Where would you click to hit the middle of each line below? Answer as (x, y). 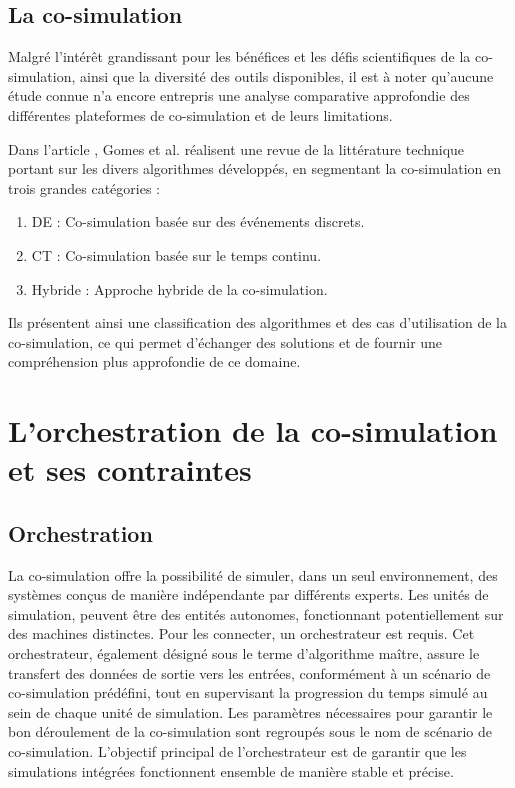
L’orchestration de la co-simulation (253, 430)
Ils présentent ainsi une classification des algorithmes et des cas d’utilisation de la (257, 322)
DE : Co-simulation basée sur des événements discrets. (198, 221)
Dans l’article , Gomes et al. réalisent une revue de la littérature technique (236, 148)
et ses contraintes (130, 469)
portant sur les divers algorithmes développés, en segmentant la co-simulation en (254, 168)
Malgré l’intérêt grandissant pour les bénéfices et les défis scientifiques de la (239, 56)
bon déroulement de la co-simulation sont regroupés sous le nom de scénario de (250, 731)
